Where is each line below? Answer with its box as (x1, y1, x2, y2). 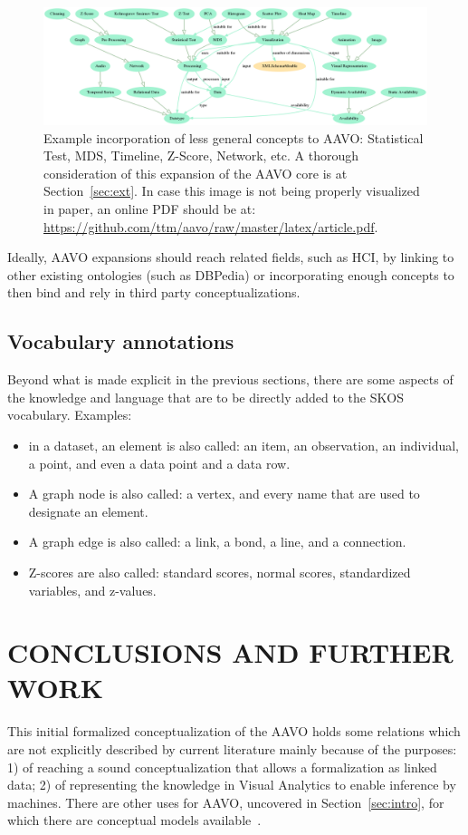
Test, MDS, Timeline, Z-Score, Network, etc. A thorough (43, 146, 359, 165)
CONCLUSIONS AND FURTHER (7, 634, 454, 671)
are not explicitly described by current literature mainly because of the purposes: (7, 740, 457, 758)
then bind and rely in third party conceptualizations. (7, 283, 301, 302)
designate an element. (28, 501, 148, 520)
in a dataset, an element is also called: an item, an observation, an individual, (28, 435, 459, 454)
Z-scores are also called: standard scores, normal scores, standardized (28, 562, 411, 581)
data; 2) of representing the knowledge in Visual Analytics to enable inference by (7, 775, 456, 794)
